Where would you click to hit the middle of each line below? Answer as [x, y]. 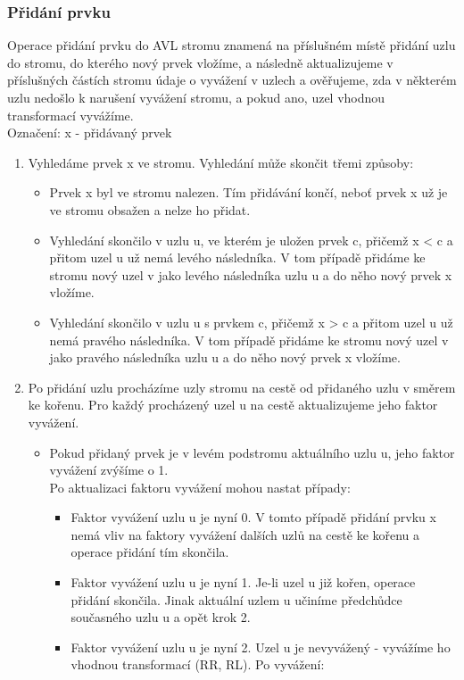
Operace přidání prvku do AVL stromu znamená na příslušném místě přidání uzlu [232, 45]
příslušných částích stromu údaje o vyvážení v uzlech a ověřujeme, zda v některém [232, 80]
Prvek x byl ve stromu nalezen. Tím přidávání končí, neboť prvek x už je [249, 192]
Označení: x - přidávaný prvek [90, 133]
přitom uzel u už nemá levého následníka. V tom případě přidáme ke [237, 257]
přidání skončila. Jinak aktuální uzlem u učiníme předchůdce [236, 599]
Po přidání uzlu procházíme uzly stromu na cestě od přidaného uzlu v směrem [242, 387]
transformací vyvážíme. [70, 115]
